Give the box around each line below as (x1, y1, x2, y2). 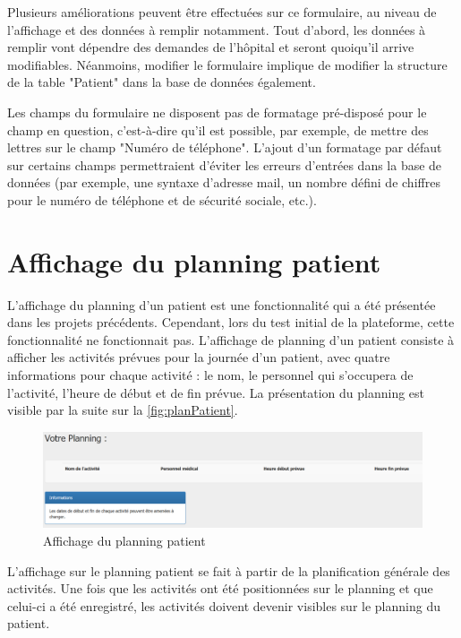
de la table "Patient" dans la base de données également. (7, 73, 316, 91)
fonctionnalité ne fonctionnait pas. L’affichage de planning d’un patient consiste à (7, 330, 455, 349)
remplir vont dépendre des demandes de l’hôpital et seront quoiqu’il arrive (7, 38, 414, 56)
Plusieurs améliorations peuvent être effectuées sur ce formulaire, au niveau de (7, 3, 437, 21)
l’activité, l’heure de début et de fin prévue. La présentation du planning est (7, 383, 425, 401)
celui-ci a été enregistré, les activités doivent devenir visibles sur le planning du (7, 596, 440, 615)
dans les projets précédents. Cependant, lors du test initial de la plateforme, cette (7, 313, 455, 332)
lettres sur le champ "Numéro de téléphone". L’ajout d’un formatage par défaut (7, 138, 442, 157)
